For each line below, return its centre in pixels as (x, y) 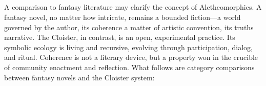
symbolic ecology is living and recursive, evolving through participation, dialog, (128, 47)
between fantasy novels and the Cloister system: (79, 77)
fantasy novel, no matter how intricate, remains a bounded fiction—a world (122, 17)
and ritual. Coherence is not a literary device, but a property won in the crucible (131, 57)
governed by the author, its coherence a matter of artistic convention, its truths (129, 27)
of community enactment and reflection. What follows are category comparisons (129, 67)
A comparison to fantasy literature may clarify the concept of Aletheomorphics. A (133, 7)
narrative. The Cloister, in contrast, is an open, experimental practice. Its (120, 37)
